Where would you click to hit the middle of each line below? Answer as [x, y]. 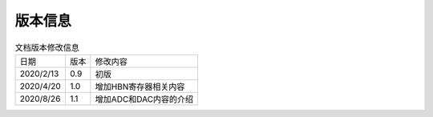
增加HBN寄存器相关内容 [140, 87]
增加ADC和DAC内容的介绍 [144, 99]
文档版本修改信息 [47, 47]
